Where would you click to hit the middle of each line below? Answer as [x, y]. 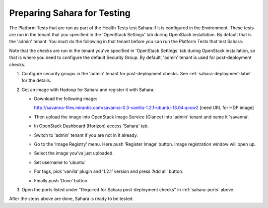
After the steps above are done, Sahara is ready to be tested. [71, 199]
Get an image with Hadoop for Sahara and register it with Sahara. [88, 90]
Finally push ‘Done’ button [61, 180]
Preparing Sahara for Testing [70, 13]
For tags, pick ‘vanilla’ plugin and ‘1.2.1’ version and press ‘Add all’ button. [109, 171]
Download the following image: [66, 99]
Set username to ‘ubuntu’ [60, 162]
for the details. [36, 80]
